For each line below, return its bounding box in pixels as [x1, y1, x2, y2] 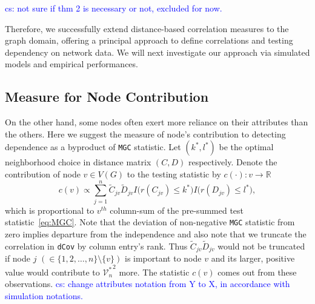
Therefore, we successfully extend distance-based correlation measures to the [5, 22, 289, 35]
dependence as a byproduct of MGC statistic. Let [5, 140, 181, 153]
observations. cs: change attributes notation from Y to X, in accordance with [5, 277, 290, 290]
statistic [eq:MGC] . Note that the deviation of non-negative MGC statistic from [5, 216, 295, 228]
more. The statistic [119, 265, 190, 278]
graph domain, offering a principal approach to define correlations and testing [5, 34, 293, 47]
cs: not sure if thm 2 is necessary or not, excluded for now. [5, 2, 222, 14]
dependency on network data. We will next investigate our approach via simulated [5, 45, 310, 58]
